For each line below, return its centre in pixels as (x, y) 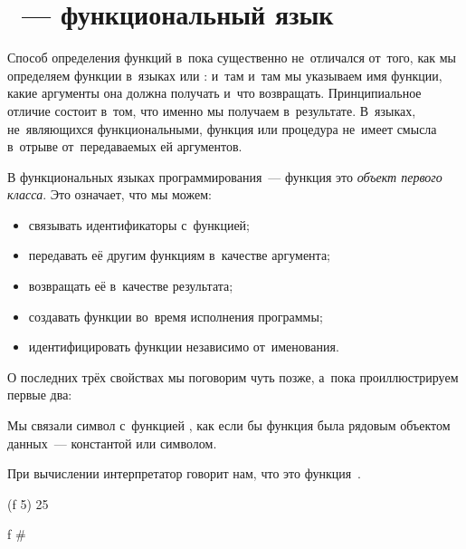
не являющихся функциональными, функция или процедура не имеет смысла (222, 128)
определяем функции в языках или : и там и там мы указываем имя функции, (225, 75)
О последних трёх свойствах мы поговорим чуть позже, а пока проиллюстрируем (233, 376)
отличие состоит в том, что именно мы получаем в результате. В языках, (212, 110)
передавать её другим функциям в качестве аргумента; (179, 255)
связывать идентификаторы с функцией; (139, 224)
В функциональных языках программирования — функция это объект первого (225, 176)
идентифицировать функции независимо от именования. (184, 347)
